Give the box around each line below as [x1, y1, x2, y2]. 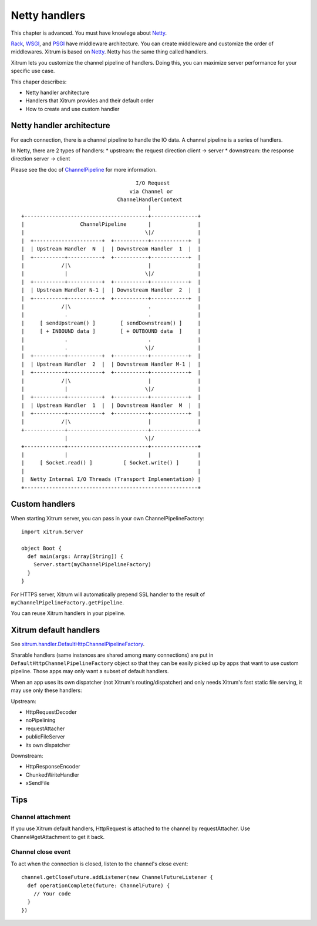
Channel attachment [11, 813, 70, 821]
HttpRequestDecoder [25, 708, 77, 716]
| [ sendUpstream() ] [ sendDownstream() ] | [21, 319, 201, 326]
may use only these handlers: [11, 687, 82, 694]
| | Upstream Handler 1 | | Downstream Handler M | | [21, 402, 201, 409]
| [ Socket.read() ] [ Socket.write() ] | [21, 459, 201, 466]
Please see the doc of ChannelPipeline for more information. [11, 166, 157, 173]
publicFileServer [25, 733, 66, 740]
